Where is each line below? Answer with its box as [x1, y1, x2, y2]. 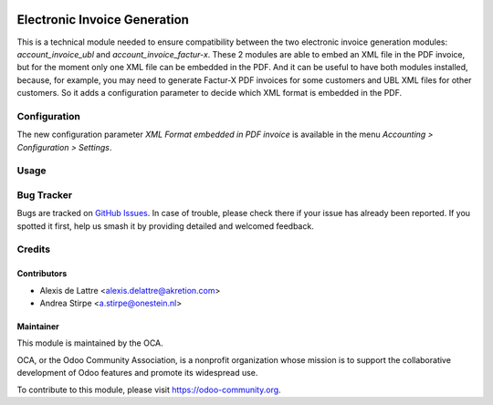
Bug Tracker [16, 188, 73, 201]
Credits [16, 243, 50, 255]
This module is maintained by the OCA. [16, 337, 163, 348]
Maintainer [16, 321, 59, 332]
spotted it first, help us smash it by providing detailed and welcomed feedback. [16, 220, 314, 232]
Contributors [16, 268, 68, 279]
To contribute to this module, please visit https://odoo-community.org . [16, 384, 282, 395]
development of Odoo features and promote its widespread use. [16, 368, 258, 379]
